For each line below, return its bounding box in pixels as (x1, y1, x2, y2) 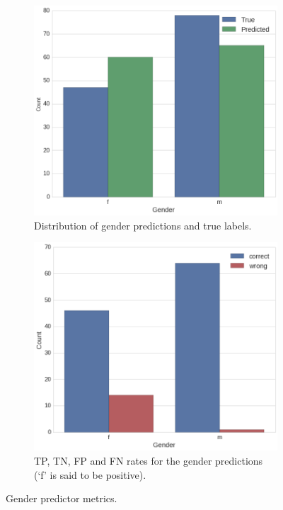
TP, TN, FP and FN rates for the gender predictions (34, 453, 263, 468)
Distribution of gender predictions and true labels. (34, 217, 252, 232)
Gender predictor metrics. (6, 491, 117, 506)
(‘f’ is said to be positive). (34, 467, 146, 482)
